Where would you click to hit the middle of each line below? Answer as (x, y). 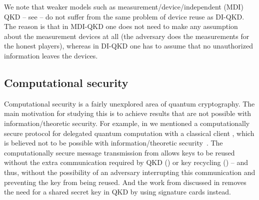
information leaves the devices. (51, 55)
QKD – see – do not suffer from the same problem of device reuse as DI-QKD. (124, 16)
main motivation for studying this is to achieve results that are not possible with (128, 113)
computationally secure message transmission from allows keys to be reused (119, 152)
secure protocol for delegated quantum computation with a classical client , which (129, 133)
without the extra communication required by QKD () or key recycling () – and (126, 162)
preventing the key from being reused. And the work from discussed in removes (125, 182)
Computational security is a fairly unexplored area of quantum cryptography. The (129, 103)
